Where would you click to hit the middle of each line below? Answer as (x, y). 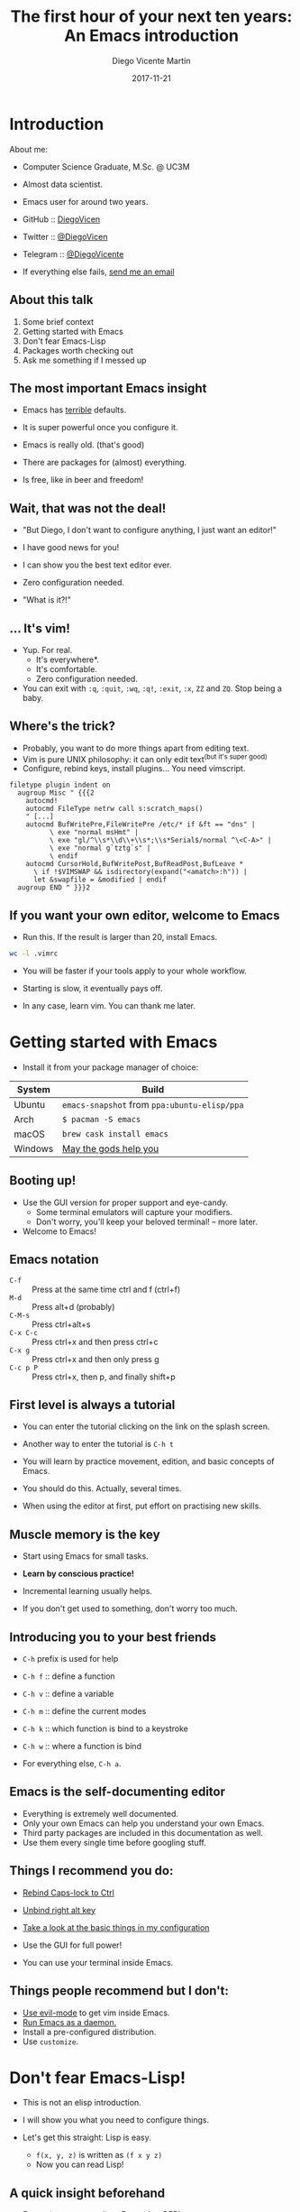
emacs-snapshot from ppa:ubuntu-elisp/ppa (153, 1105)
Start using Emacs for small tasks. (85, 1556)
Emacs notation (54, 1260)
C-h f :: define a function (68, 1676)
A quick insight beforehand (87, 2193)
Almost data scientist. (63, 184)
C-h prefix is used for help (70, 1659)
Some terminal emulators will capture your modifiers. (134, 1212)
